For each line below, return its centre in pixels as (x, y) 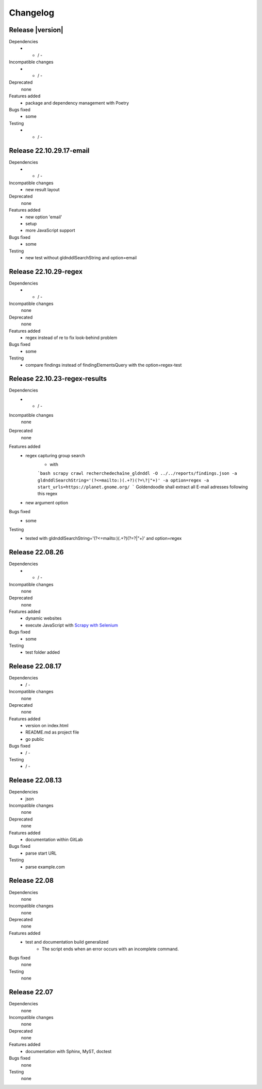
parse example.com (45, 867)
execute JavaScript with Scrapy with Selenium (72, 625)
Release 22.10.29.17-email (49, 151)
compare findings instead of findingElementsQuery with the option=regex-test (104, 365)
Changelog (32, 13)
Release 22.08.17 (35, 666)
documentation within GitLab (54, 839)
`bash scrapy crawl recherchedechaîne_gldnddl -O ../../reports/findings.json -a (137, 473)
